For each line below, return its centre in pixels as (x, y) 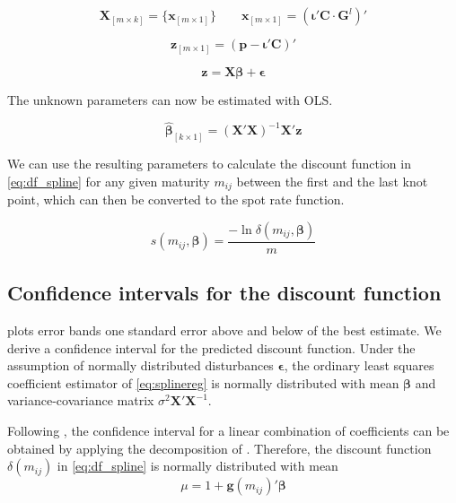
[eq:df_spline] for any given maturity (109, 181)
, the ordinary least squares (359, 365)
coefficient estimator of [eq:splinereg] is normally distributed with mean (203, 382)
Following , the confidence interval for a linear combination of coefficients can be (228, 431)
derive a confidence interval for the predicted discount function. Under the (211, 347)
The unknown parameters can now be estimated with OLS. (170, 99)
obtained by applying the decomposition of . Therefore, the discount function (219, 448)
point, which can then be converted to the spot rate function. (176, 199)
